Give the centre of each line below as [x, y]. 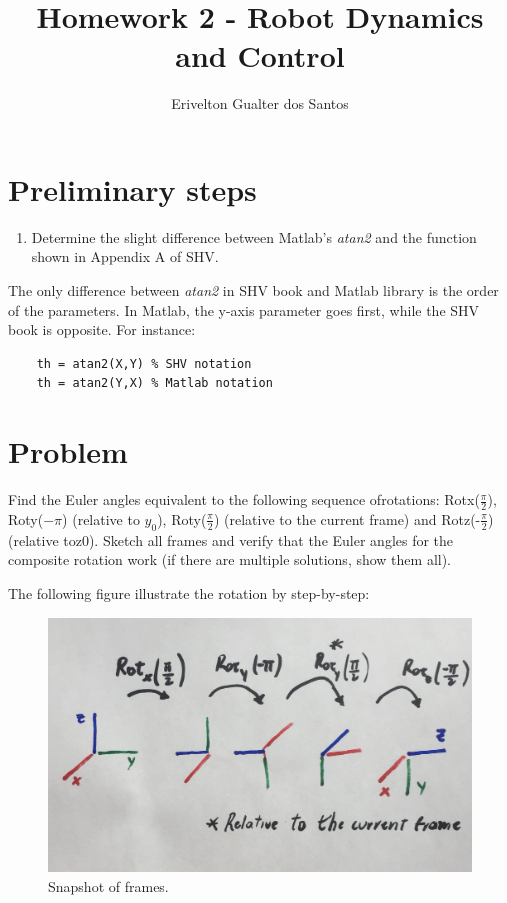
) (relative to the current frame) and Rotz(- [347, 518]
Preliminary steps [132, 188]
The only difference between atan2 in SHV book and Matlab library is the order [253, 290]
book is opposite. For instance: [102, 329]
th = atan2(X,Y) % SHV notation [144, 363]
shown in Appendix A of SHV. [125, 256]
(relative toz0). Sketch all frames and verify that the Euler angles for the [231, 539]
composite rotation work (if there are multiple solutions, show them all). [230, 559]
